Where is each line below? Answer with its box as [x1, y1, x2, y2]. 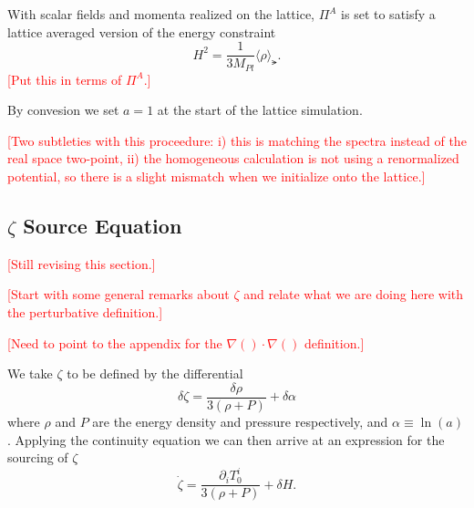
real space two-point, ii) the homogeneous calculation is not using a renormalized [7, 149, 459, 168]
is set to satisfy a [341, 5, 436, 23]
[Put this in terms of [7, 69, 122, 88]
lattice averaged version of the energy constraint [7, 22, 276, 41]
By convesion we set [7, 100, 119, 119]
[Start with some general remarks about [7, 285, 230, 304]
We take [7, 364, 53, 383]
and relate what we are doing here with [243, 285, 464, 304]
